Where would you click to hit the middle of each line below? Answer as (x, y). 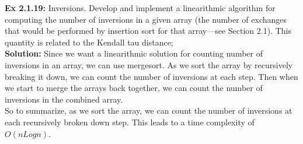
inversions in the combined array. (64, 99)
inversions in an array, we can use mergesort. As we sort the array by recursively (149, 64)
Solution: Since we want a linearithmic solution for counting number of (134, 53)
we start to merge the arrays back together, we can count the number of (134, 88)
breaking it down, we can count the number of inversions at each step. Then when (151, 76)
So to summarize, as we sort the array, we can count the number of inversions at (149, 110)
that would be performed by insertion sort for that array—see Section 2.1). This (148, 31)
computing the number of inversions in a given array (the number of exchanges (146, 19)
